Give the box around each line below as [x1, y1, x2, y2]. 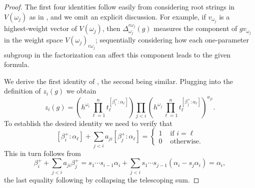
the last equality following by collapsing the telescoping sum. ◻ [4, 174, 199, 184]
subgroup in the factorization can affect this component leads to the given [4, 49, 230, 59]
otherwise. [170, 137, 201, 145]
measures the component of [153, 23, 237, 33]
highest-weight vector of [4, 23, 77, 33]
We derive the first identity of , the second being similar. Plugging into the [4, 75, 233, 86]
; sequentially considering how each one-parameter [95, 34, 249, 45]
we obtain [66, 85, 96, 96]
